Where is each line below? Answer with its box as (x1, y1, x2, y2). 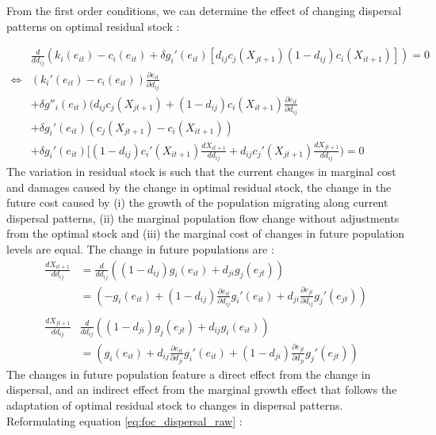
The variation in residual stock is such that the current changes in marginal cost (6, 163, 396, 180)
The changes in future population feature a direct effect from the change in (6, 365, 371, 382)
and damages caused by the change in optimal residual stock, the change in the (6, 178, 392, 195)
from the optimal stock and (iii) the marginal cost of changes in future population (6, 225, 405, 242)
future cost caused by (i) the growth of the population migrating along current (6, 194, 388, 211)
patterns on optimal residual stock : (6, 17, 180, 34)
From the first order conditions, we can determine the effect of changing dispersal (6, 2, 402, 18)
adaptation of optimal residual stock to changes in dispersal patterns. (6, 396, 343, 413)
